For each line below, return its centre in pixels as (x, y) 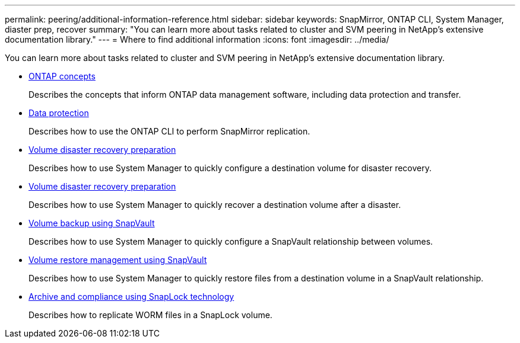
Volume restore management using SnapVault (118, 260)
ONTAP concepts (62, 76)
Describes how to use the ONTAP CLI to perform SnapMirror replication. (169, 131)
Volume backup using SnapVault (92, 223)
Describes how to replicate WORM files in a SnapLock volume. (150, 315)
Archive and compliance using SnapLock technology (131, 296)
